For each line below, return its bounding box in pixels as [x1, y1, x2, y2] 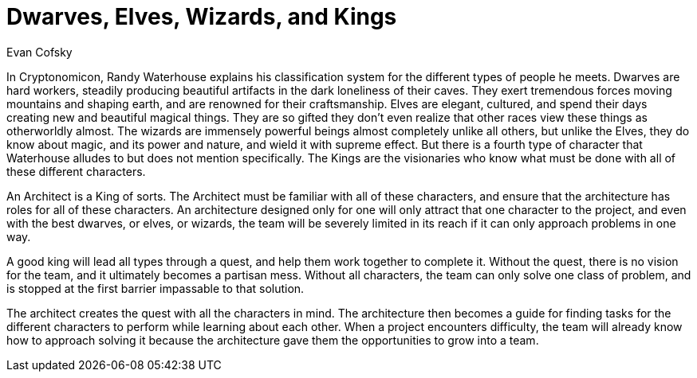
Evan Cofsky [6, 45, 73, 59]
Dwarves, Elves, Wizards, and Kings [6, 3, 397, 30]
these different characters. [6, 164, 146, 178]
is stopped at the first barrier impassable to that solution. [6, 281, 305, 295]
